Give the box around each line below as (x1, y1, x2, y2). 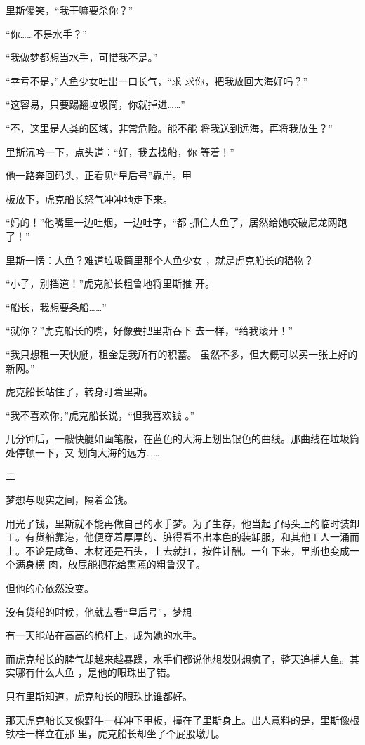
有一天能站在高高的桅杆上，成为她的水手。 (6, 628, 202, 642)
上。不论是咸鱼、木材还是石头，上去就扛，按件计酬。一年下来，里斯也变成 (6, 543, 350, 558)
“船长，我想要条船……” (6, 299, 107, 314)
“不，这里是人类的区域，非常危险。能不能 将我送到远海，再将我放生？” (6, 120, 333, 135)
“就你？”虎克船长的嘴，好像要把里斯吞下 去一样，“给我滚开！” (6, 323, 293, 338)
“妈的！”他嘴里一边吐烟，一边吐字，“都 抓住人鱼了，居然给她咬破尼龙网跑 (6, 215, 347, 230)
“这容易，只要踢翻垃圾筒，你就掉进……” (6, 97, 185, 112)
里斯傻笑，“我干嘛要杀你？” (6, 3, 133, 17)
